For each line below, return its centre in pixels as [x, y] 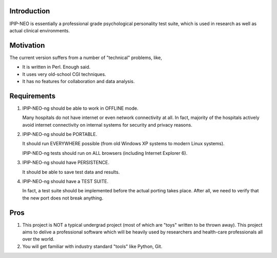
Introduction [30, 11]
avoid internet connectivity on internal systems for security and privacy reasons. [107, 125]
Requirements [33, 96]
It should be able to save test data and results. [71, 172]
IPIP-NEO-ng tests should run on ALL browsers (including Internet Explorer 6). [105, 153]
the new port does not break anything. [63, 198]
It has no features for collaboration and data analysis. [78, 81]
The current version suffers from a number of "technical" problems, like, [86, 57]
